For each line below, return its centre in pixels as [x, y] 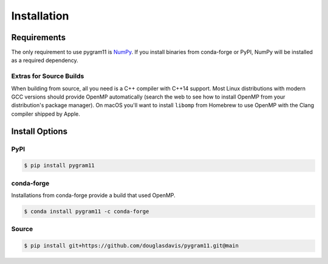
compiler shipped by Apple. [46, 114]
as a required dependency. [45, 60]
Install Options [39, 131]
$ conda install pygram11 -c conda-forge [87, 212]
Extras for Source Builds [48, 76]
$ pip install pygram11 [60, 165]
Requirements [39, 37]
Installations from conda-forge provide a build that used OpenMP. [93, 195]
